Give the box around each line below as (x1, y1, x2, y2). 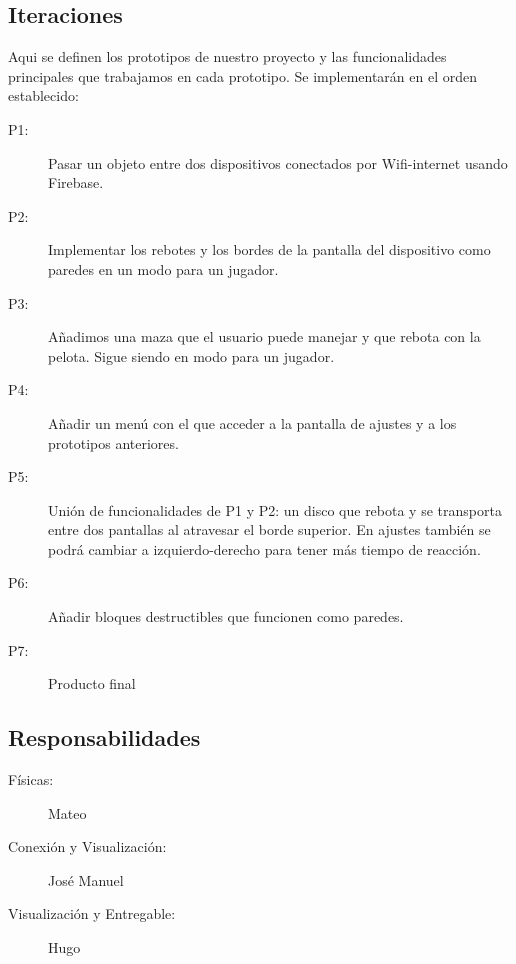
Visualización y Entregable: (8, 903, 176, 924)
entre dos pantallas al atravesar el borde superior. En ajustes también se (48, 519, 491, 540)
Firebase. (48, 172, 104, 193)
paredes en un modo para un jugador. (48, 258, 279, 279)
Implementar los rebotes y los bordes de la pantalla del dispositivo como (48, 239, 491, 260)
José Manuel (48, 869, 124, 890)
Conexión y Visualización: (8, 836, 167, 857)
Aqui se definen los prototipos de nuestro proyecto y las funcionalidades (8, 46, 447, 67)
